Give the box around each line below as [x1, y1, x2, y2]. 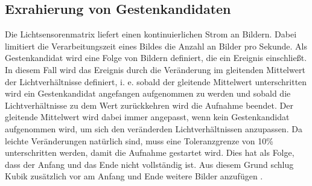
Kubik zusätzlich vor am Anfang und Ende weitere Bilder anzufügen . [5, 170, 263, 182]
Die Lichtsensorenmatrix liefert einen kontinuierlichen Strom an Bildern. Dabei [5, 28, 297, 40]
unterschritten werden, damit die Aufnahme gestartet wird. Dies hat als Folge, [5, 146, 294, 159]
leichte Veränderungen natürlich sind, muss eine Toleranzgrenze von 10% [5, 134, 273, 147]
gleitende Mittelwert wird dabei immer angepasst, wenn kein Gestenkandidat [5, 111, 290, 123]
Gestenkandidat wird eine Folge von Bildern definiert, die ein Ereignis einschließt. [5, 51, 307, 64]
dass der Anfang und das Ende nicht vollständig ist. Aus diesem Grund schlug [5, 158, 294, 170]
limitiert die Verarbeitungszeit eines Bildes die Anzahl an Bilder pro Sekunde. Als [5, 39, 308, 52]
